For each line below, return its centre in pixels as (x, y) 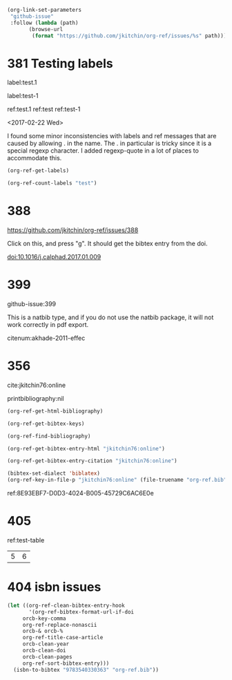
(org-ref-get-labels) (38, 171)
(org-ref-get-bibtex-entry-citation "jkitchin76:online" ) (92, 461)
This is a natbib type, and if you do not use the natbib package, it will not (110, 317)
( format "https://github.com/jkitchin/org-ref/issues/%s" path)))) (131, 36)
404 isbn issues (54, 587)
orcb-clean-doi (45, 650)
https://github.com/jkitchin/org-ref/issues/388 (73, 230)
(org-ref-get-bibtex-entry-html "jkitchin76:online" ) (86, 448)
